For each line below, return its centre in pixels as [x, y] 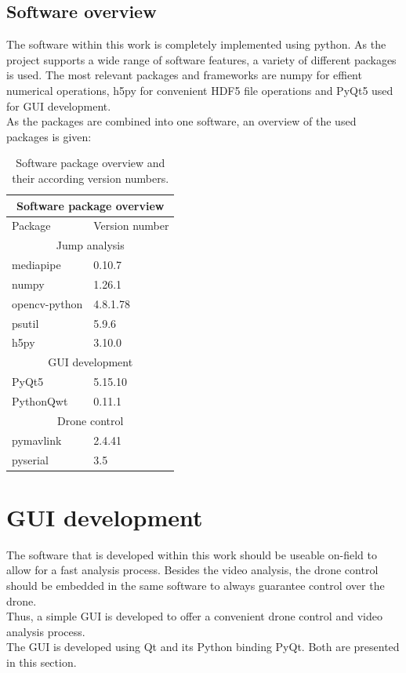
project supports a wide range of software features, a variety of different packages [201, 59]
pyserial [30, 459]
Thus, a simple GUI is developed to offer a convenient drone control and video [194, 616]
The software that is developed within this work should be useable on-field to [192, 554]
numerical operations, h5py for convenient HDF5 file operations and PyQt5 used [200, 90]
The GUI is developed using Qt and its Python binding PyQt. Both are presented [203, 647]
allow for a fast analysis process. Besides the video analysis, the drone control [192, 570]
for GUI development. [59, 105]
